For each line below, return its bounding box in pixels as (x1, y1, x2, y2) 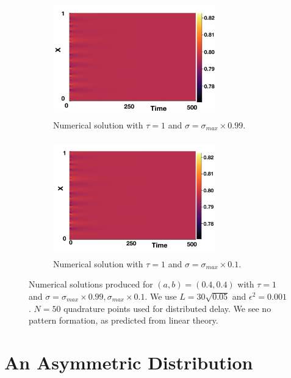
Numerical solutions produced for (29, 278, 153, 291)
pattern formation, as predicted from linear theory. (29, 314, 218, 327)
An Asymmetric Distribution (4, 349, 253, 374)
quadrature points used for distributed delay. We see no (63, 302, 271, 314)
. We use (145, 289, 177, 302)
